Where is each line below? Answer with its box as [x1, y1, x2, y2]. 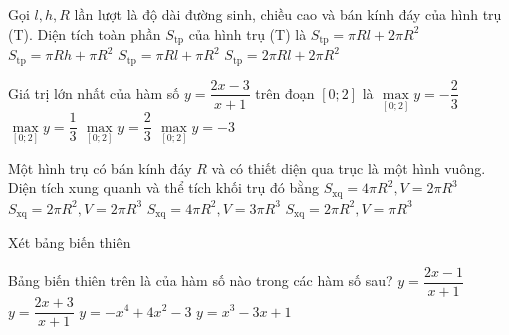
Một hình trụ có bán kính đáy [8, 157, 192, 178]
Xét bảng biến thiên [8, 232, 131, 253]
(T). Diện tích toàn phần [8, 23, 161, 44]
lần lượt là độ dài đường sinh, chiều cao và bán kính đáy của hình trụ [74, 4, 502, 24]
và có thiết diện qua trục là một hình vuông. [211, 157, 486, 178]
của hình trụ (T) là [188, 23, 307, 44]
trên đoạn [255, 82, 315, 103]
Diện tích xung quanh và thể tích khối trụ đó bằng [8, 177, 319, 198]
